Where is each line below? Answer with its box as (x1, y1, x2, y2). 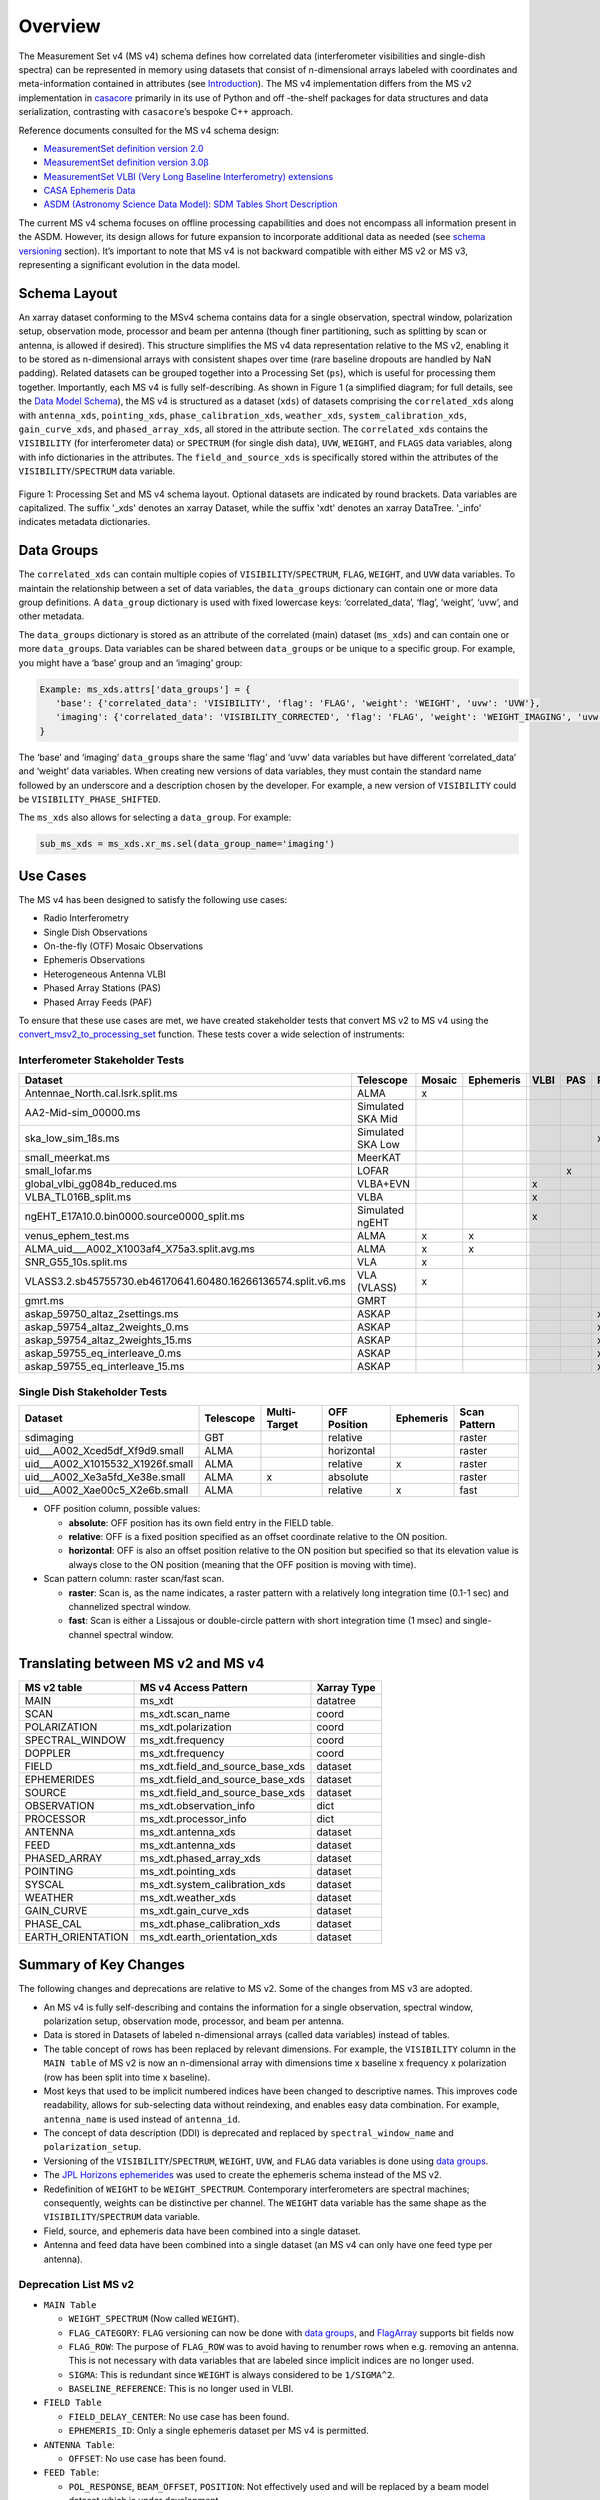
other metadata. (18, 610, 85, 622)
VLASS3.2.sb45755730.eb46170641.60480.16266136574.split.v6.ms (24, 1275, 347, 1289)
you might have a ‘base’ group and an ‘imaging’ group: (18, 656, 243, 669)
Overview (18, 15, 101, 37)
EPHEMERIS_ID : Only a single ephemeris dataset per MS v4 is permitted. (68, 2425, 369, 2437)
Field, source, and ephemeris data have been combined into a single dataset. (43, 2225, 362, 2237)
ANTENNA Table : (43, 2438, 115, 2450)
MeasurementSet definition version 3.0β (43, 156, 209, 169)
